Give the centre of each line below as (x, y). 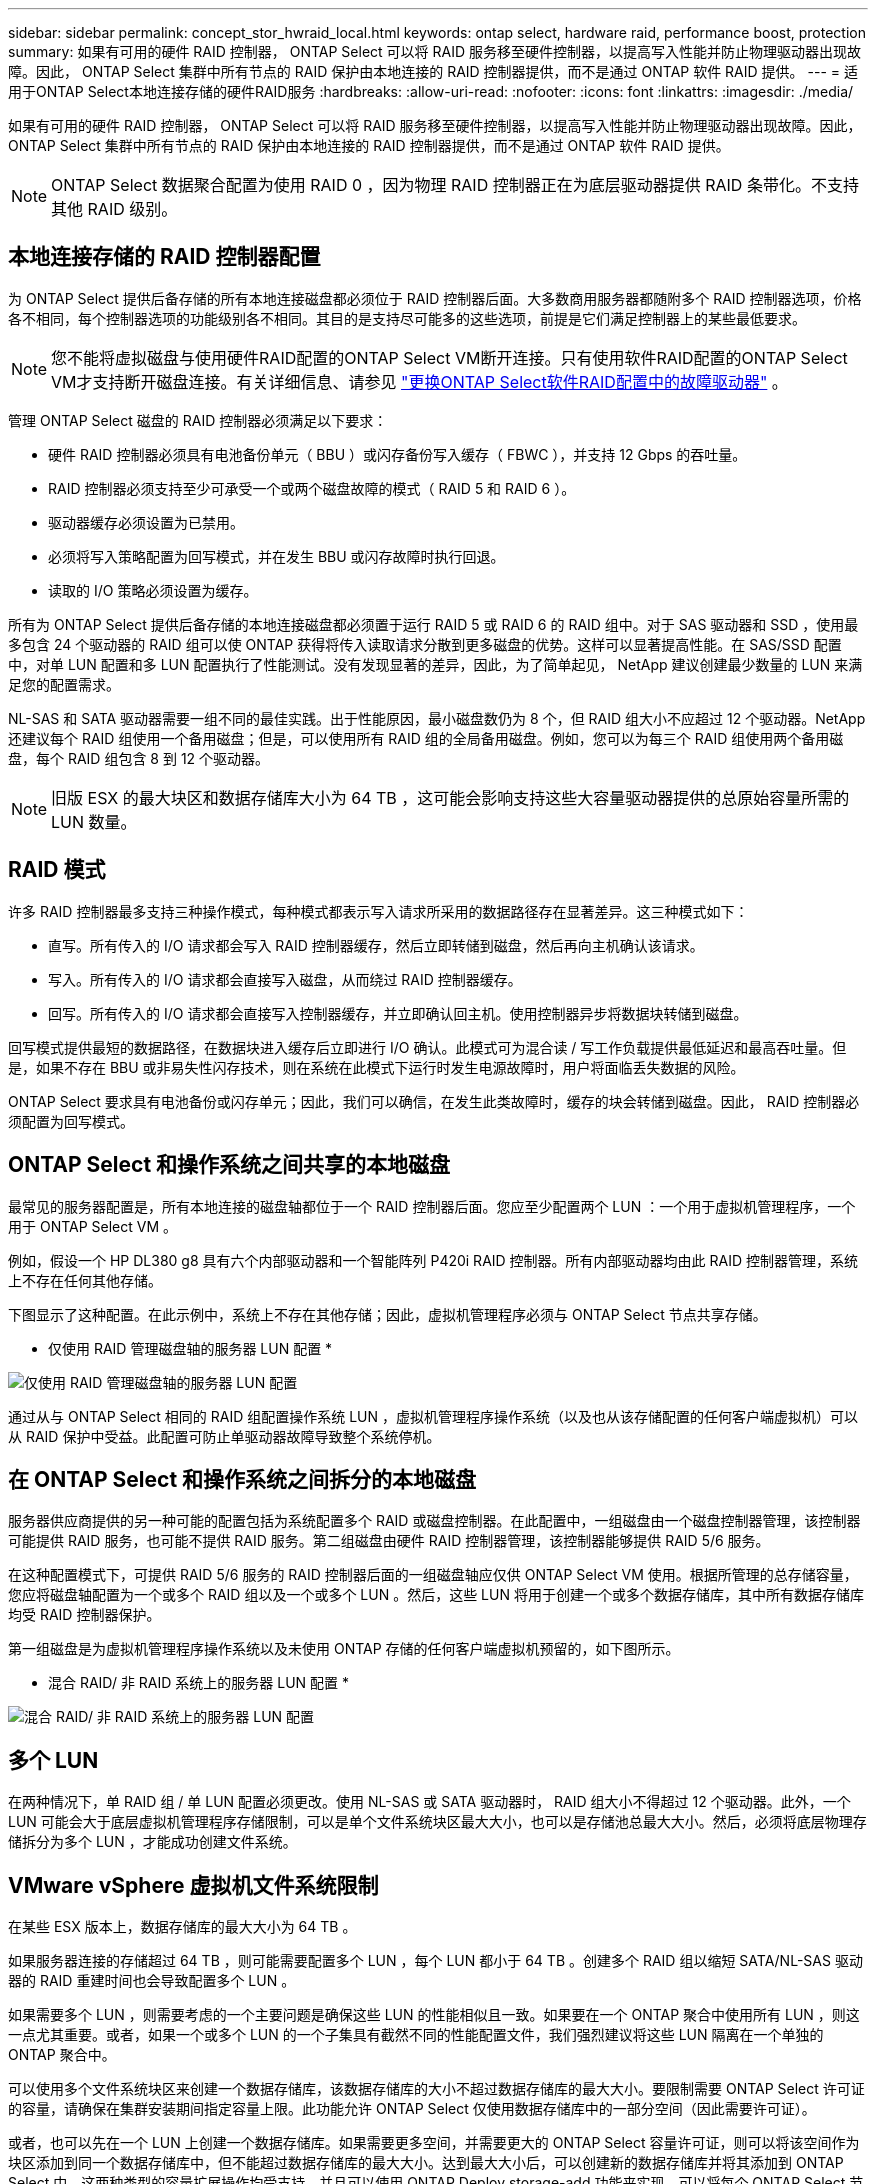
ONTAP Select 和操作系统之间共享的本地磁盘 (229, 1165)
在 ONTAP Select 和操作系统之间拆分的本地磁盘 (242, 1479)
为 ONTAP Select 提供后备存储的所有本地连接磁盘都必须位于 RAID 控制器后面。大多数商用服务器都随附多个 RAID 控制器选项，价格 (435, 298)
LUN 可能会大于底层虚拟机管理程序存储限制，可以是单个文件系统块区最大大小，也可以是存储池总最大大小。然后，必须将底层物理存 (437, 1822)
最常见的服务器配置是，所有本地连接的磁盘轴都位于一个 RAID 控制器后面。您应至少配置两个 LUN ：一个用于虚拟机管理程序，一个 (432, 1206)
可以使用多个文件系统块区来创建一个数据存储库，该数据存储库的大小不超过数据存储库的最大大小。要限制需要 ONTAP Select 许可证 (436, 2089)
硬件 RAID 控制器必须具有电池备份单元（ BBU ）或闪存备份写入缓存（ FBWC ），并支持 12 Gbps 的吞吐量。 (397, 454)
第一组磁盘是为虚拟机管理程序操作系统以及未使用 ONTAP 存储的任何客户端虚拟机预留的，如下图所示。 (344, 1649)
